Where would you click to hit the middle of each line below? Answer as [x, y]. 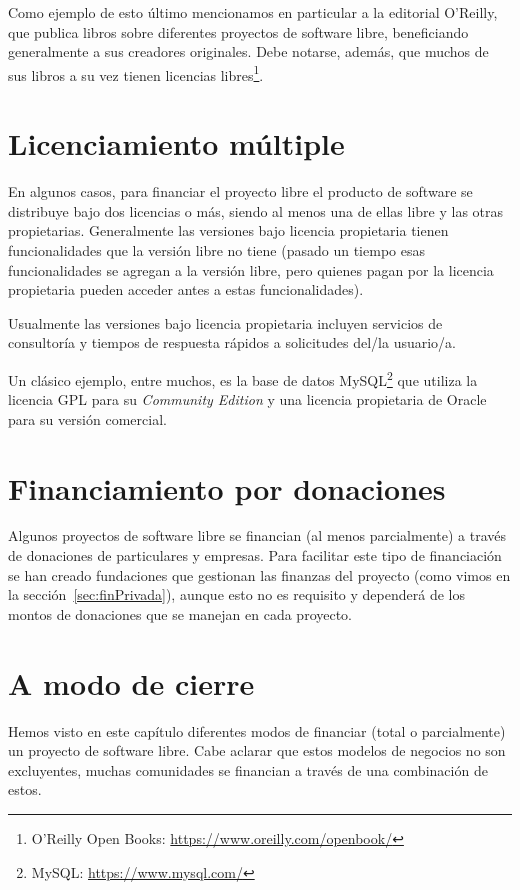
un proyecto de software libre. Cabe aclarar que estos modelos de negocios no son [257, 750]
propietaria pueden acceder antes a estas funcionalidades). [186, 289]
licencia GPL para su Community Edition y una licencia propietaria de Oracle [247, 399]
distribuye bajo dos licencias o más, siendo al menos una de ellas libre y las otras [256, 210]
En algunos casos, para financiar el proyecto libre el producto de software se [240, 191]
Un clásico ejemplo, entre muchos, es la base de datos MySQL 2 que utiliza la [243, 378]
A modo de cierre [131, 682]
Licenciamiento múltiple [176, 143]
